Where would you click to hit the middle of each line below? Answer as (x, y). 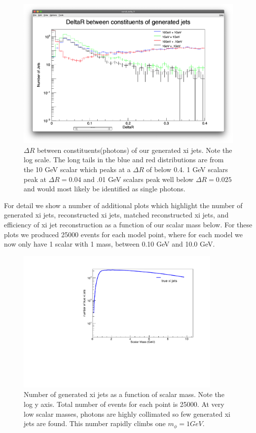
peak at (35, 179)
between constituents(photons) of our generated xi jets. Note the (134, 150)
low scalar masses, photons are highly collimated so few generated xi (127, 414)
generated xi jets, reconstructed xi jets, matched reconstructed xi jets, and (116, 215)
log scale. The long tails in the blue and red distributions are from (124, 160)
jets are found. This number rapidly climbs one (95, 423)
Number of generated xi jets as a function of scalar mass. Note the (124, 394)
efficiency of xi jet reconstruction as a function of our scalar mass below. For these (128, 224)
